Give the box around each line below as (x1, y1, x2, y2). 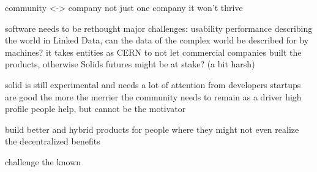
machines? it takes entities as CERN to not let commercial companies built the (5, 45, 302, 58)
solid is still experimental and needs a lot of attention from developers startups (5, 78, 301, 91)
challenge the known (5, 155, 81, 168)
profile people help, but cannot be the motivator (5, 102, 186, 115)
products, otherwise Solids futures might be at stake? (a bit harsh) (5, 58, 255, 70)
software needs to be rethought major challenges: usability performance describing (5, 21, 313, 34)
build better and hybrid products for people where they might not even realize (5, 122, 299, 135)
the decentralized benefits (5, 135, 100, 148)
